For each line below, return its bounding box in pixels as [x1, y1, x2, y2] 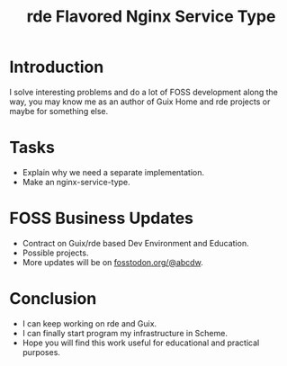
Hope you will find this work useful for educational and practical [22, 337, 260, 348]
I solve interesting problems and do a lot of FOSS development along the [9, 86, 279, 97]
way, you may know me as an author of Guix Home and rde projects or [9, 96, 271, 107]
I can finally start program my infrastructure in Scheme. [22, 327, 228, 338]
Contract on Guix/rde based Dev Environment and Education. [22, 237, 249, 248]
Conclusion [9, 289, 97, 308]
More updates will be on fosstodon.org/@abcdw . [22, 256, 204, 267]
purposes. [22, 346, 61, 357]
